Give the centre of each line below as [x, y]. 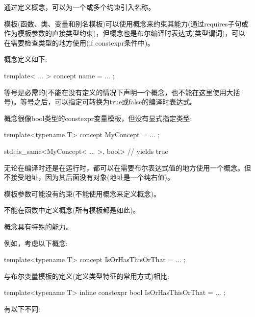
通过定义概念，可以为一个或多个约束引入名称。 [79, 7]
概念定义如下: [25, 59]
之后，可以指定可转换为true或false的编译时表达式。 [115, 102]
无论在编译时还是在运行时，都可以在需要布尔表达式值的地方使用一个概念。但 [127, 167]
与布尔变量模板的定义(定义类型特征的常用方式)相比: [87, 276]
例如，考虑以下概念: [36, 243]
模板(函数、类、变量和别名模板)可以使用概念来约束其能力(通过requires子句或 [126, 23]
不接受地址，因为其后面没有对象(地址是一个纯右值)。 [89, 177]
